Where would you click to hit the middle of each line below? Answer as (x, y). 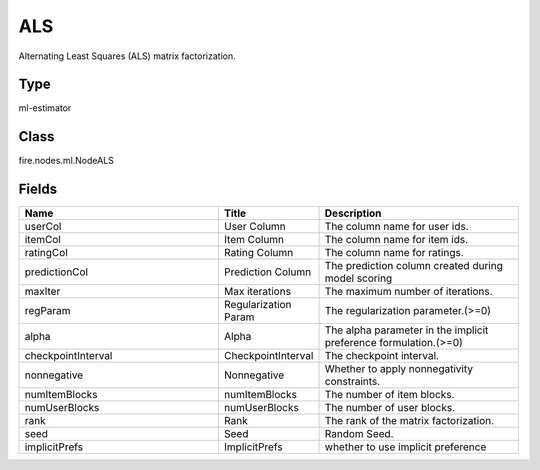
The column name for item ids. (396, 240)
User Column (255, 227)
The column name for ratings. (394, 253)
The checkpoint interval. (382, 356)
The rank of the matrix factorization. (409, 421)
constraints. (352, 382)
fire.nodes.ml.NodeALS (66, 161)
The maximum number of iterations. (409, 292)
